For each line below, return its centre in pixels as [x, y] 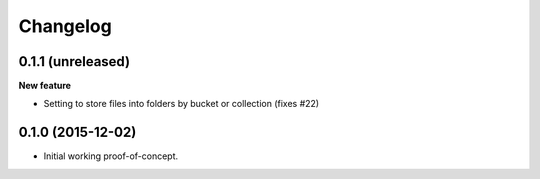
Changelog [65, 26]
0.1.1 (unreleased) [74, 61]
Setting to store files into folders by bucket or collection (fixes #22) [181, 104]
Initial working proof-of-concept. [111, 156]
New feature [45, 86]
